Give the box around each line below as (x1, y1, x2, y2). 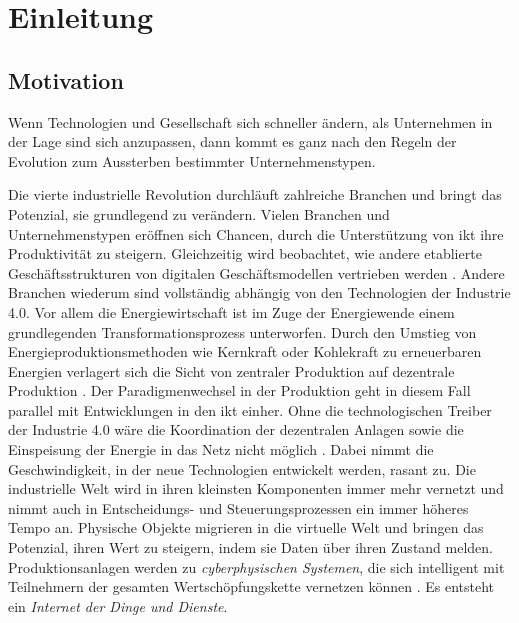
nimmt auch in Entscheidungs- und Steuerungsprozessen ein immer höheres (8, 497, 469, 518)
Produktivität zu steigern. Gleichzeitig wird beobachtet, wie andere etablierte (8, 243, 482, 264)
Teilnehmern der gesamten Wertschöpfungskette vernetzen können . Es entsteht (8, 576, 495, 597)
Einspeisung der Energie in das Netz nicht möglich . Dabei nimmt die (8, 439, 434, 460)
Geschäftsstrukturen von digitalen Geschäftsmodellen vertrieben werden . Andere (8, 262, 505, 283)
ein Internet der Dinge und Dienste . (8, 595, 228, 616)
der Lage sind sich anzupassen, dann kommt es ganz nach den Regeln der (8, 131, 457, 152)
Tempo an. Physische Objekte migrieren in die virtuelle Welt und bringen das (8, 517, 484, 538)
